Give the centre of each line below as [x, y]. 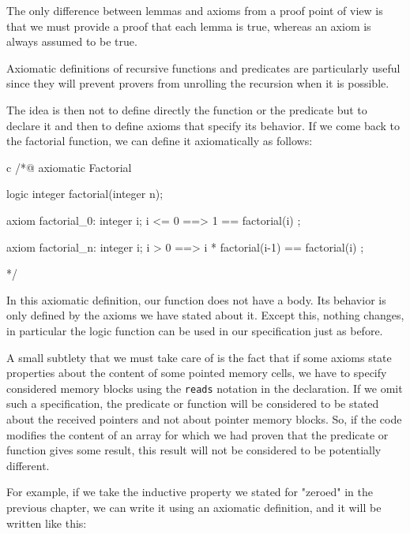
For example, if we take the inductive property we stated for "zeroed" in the [190, 492]
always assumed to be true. [72, 41]
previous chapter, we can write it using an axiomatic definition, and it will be [194, 507]
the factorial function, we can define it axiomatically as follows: [160, 141]
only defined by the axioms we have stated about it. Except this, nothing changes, [205, 315]
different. [28, 465]
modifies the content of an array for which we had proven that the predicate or [197, 434]
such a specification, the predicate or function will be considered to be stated [193, 403]
